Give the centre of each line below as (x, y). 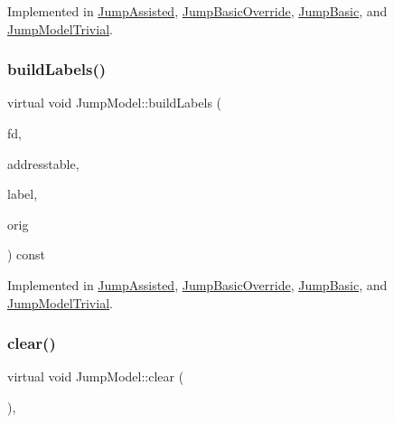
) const (27, 254)
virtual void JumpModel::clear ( (96, 376)
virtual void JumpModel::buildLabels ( (115, 103)
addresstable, (43, 163)
